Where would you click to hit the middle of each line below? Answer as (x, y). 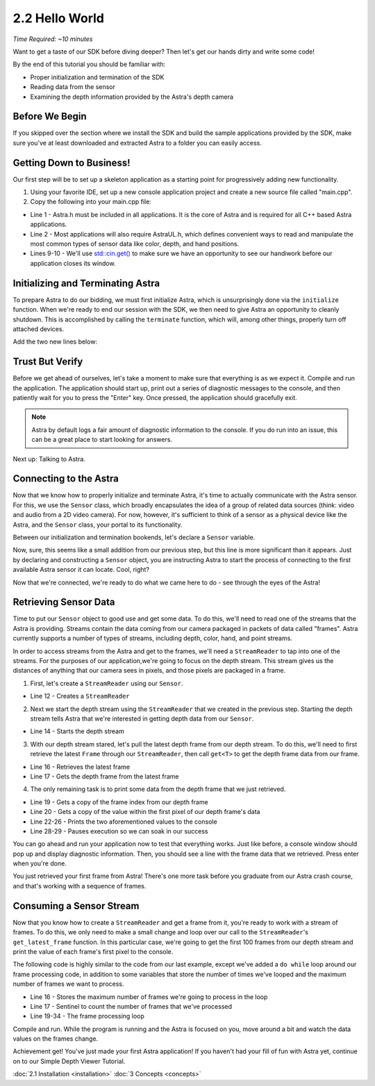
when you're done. (40, 863)
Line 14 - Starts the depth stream (77, 731)
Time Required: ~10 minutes (53, 39)
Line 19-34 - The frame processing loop (87, 1016)
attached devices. (39, 329)
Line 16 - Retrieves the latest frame (80, 767)
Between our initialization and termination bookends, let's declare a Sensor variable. (134, 537)
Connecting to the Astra (66, 479)
